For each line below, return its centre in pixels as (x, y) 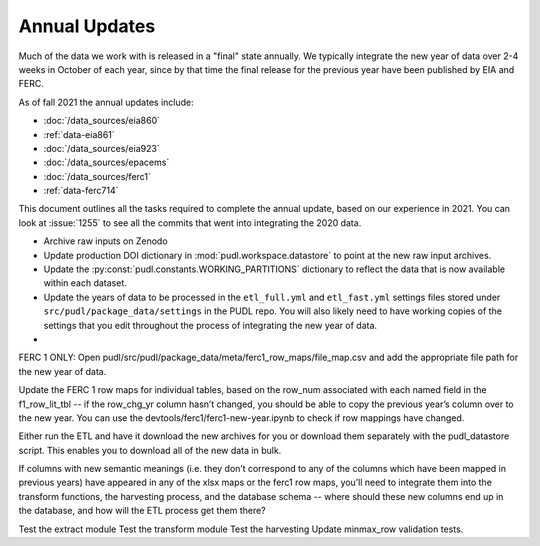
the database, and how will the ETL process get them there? (142, 511)
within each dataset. (85, 283)
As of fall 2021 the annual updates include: (106, 102)
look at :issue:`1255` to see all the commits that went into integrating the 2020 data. (190, 222)
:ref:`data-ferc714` (81, 191)
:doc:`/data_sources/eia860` (101, 121)
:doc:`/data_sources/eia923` (101, 148)
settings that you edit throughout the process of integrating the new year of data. (210, 325)
